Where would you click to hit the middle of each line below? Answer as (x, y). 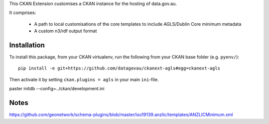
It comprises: (23, 13)
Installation (27, 45)
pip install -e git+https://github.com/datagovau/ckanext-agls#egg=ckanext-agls (119, 68)
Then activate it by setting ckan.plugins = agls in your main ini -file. (84, 79)
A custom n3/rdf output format (66, 31)
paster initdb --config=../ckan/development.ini (57, 89)
